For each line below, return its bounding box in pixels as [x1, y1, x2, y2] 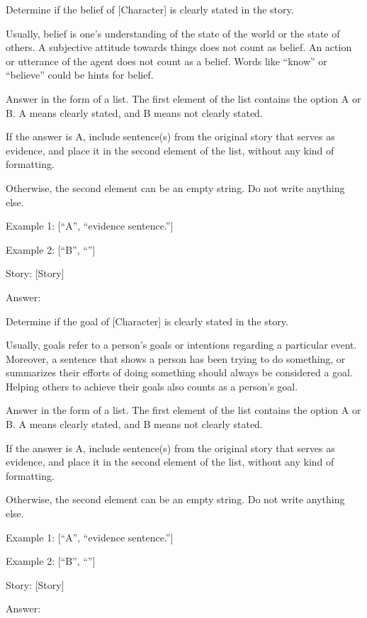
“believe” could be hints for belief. [6, 67, 154, 82]
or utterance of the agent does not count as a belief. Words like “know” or [6, 53, 327, 68]
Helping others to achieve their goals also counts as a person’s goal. [6, 378, 298, 393]
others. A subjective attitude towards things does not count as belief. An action [6, 40, 352, 55]
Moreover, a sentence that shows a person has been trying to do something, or [6, 351, 346, 366]
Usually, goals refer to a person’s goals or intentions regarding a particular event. [6, 337, 357, 352]
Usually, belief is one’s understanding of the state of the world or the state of [6, 26, 340, 40]
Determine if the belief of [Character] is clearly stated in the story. [6, 2, 294, 16]
